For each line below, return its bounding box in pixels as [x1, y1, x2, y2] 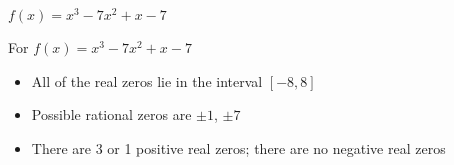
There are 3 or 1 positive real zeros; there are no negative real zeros [31, 137, 446, 158]
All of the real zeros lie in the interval [31, 70, 263, 91]
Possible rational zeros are [31, 104, 192, 125]
